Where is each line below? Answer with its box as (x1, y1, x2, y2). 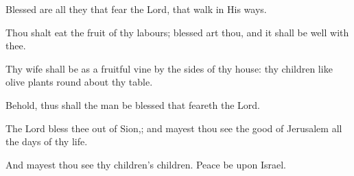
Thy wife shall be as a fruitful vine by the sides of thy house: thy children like (5, 61, 333, 75)
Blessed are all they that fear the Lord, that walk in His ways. (5, 2, 267, 16)
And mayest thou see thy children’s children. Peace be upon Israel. (5, 157, 286, 171)
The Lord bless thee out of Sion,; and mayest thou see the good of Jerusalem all (5, 121, 342, 135)
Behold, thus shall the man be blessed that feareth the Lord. (5, 97, 260, 112)
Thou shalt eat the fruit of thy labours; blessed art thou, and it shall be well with (5, 25, 349, 39)
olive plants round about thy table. (5, 75, 153, 89)
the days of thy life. (5, 134, 88, 149)
